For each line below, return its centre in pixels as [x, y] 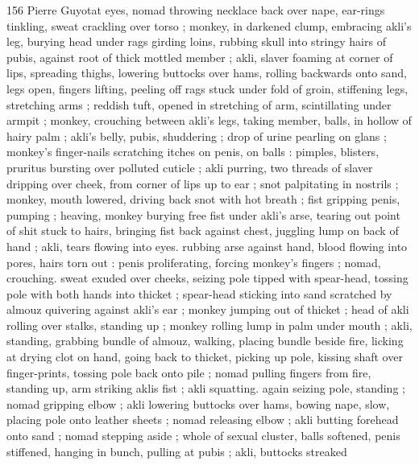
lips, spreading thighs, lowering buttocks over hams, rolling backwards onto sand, [207, 73]
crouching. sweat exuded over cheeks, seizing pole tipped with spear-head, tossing [207, 278]
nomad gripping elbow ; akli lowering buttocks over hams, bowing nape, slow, [198, 403]
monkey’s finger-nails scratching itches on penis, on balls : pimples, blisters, [193, 152]
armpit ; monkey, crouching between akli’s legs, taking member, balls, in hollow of [209, 120]
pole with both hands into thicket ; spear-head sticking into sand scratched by [199, 293]
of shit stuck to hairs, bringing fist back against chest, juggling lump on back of [203, 230]
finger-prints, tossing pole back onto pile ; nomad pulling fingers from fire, [189, 372]
